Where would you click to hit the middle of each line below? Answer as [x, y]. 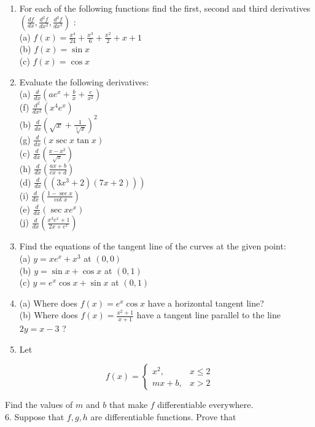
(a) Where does [49, 303]
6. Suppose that [35, 417]
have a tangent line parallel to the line [208, 315]
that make [128, 405]
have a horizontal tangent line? [206, 303]
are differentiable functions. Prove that [163, 417]
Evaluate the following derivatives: [84, 81]
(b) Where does [49, 315]
